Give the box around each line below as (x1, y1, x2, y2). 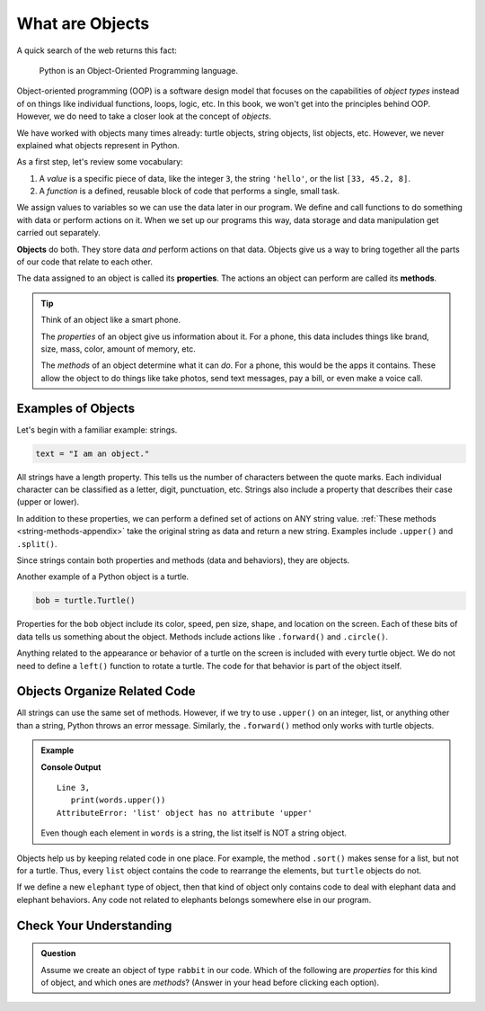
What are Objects (16, 13, 150, 33)
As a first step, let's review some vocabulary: (16, 157, 183, 167)
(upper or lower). (16, 497, 80, 507)
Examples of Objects (16, 400, 135, 416)
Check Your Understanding (16, 917, 172, 933)
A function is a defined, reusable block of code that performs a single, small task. (39, 185, 340, 197)
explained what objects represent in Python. (16, 139, 180, 150)
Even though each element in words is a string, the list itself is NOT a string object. (40, 828, 348, 838)
